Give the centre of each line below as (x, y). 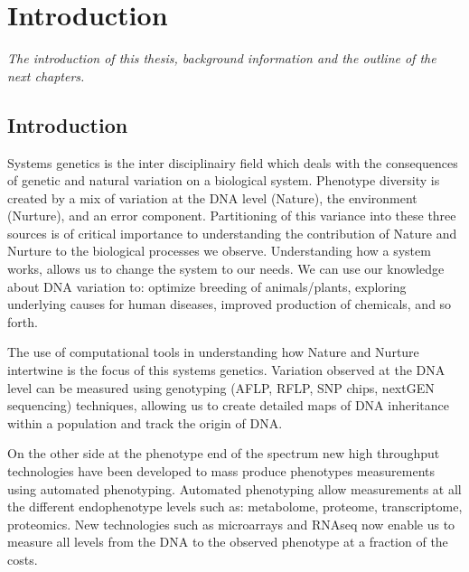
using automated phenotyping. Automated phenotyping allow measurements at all (234, 488)
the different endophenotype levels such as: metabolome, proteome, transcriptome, (235, 506)
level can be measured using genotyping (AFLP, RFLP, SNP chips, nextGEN (221, 387)
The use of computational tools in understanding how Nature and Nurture (213, 352)
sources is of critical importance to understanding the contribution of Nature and (232, 233)
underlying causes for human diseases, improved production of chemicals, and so (230, 304)
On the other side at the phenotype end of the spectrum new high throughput (224, 453)
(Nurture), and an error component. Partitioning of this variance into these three (232, 216)
